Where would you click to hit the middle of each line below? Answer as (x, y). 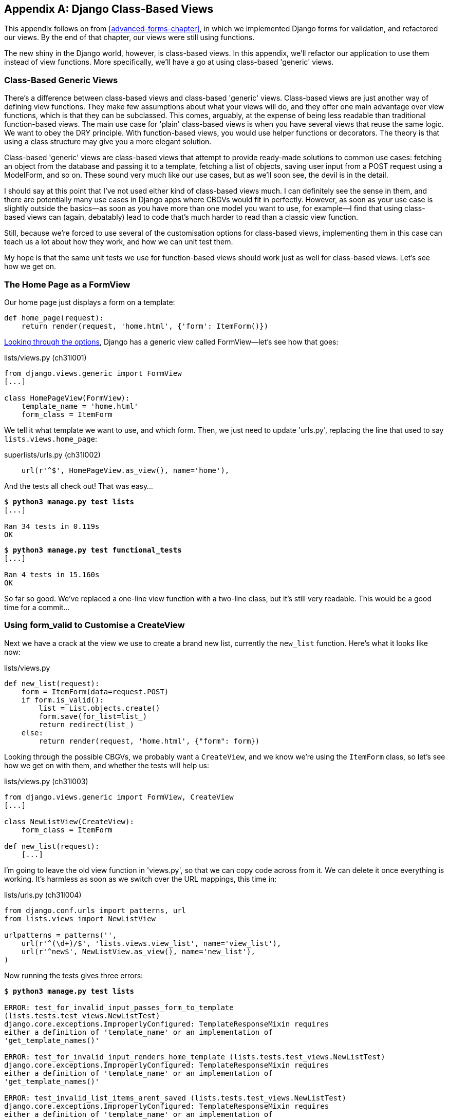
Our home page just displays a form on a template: (90, 302)
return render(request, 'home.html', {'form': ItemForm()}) (145, 326)
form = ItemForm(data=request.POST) (95, 691)
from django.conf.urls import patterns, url (95, 910)
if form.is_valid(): (62, 700)
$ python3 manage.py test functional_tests (93, 550)
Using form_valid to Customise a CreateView (95, 625)
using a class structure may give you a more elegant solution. (108, 142)
